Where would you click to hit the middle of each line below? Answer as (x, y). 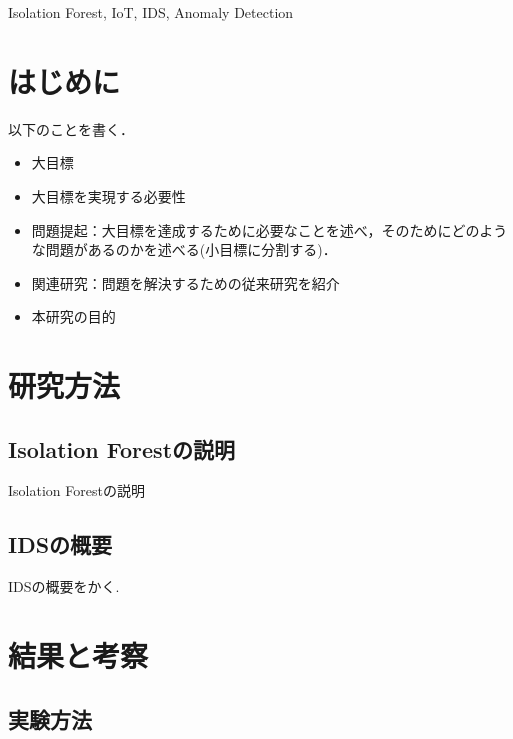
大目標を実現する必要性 (108, 195)
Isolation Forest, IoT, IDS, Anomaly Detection (151, 12)
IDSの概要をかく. (64, 586)
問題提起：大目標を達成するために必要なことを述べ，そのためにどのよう (269, 229)
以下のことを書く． (71, 128)
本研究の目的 (73, 316)
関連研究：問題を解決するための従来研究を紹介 (185, 282)
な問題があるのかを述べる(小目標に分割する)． (184, 249)
